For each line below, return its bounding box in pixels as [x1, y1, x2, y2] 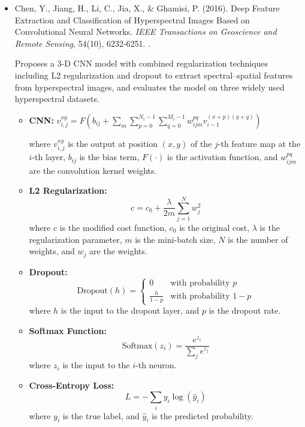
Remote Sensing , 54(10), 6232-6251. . [14, 37, 151, 49]
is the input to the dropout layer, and [61, 304, 200, 317]
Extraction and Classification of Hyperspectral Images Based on [14, 13, 250, 26]
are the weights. [89, 245, 147, 257]
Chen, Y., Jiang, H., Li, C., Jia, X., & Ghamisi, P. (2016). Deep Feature [14, 2, 280, 14]
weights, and [29, 245, 75, 257]
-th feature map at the [218, 137, 301, 149]
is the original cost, [179, 221, 250, 233]
